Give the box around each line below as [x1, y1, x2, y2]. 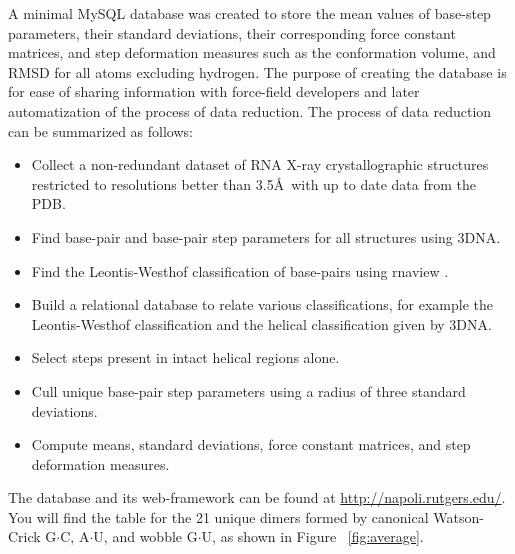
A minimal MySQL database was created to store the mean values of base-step [8, 3, 491, 23]
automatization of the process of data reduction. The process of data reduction [8, 100, 492, 121]
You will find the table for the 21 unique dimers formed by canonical [8, 506, 429, 527]
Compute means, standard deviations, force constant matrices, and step [31, 434, 471, 455]
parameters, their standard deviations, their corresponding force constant [8, 22, 456, 43]
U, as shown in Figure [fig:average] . [201, 526, 424, 547]
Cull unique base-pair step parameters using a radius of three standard [31, 380, 466, 401]
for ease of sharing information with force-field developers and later [8, 81, 420, 102]
